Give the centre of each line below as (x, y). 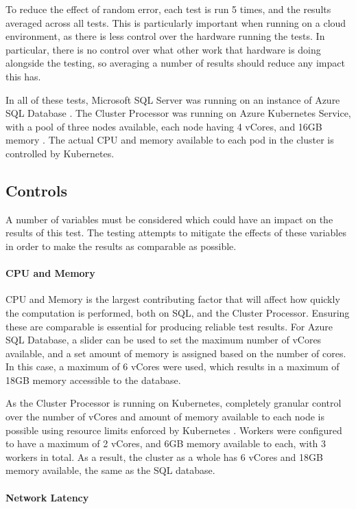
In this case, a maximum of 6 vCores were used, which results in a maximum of (173, 366)
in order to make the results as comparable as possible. (121, 246)
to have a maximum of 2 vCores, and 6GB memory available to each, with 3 (166, 443)
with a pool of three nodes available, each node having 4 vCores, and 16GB (164, 126)
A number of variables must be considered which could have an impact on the (169, 219)
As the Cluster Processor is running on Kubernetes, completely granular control (174, 403)
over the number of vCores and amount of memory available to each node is (165, 417)
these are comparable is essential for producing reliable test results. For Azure (169, 326)
